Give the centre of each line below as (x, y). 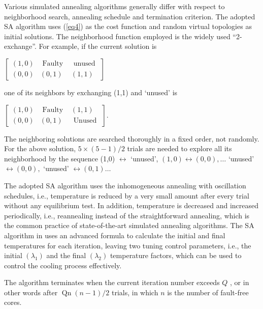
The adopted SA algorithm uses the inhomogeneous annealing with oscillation (125, 185)
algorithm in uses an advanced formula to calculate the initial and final (115, 235)
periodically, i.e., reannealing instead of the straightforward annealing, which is (127, 215)
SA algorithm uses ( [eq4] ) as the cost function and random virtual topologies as (128, 26)
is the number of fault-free (208, 292)
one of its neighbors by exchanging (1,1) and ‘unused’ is (91, 92)
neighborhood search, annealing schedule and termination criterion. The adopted (130, 16)
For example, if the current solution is (98, 46)
